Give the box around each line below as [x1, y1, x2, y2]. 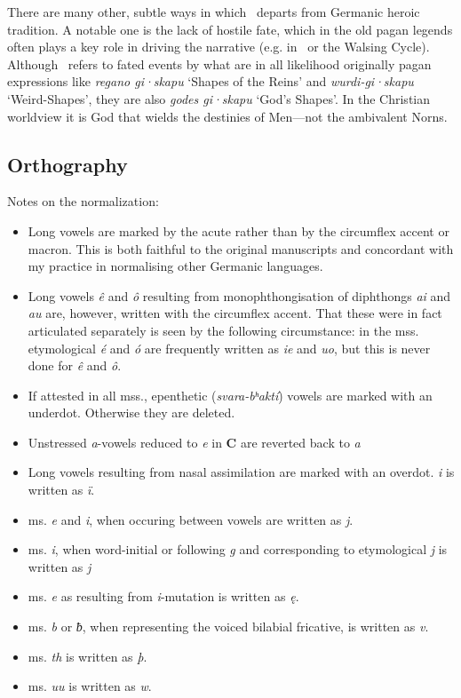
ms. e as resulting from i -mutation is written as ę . [28, 587, 299, 606]
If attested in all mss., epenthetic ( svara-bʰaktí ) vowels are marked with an [28, 385, 433, 404]
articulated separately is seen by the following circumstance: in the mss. [28, 321, 419, 339]
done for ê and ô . [28, 356, 122, 375]
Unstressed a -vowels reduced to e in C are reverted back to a [28, 432, 361, 451]
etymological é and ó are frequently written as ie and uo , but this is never [28, 338, 431, 357]
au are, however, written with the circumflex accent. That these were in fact [28, 304, 442, 322]
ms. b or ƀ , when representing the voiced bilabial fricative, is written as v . [28, 617, 429, 636]
